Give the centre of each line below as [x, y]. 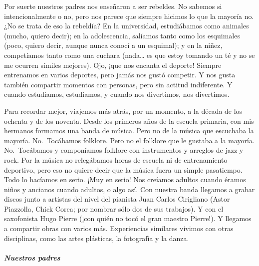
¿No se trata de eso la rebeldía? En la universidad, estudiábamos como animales [127, 26]
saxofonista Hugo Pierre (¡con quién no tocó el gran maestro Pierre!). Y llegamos [128, 218]
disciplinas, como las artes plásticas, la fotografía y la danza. [97, 238]
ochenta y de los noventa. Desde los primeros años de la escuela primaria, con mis [129, 121]
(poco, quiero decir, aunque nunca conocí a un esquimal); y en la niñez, [113, 45]
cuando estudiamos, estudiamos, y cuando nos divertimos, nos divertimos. [117, 94]
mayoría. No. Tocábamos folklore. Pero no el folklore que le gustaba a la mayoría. [129, 140]
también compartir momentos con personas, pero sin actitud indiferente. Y [118, 84]
